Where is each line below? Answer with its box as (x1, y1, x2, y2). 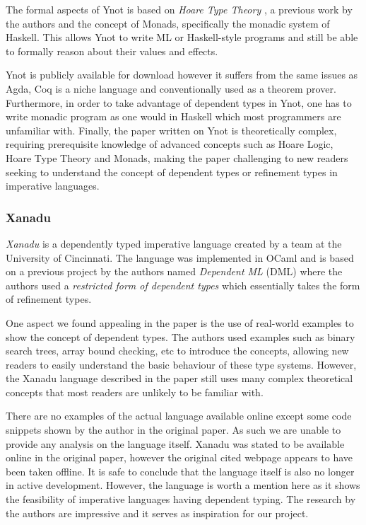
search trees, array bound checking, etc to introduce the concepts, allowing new (6, 343, 349, 358)
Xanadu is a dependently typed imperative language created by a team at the (6, 236, 342, 250)
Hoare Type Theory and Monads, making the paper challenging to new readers (6, 150, 348, 165)
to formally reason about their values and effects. (6, 43, 218, 58)
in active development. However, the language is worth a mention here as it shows (6, 478, 360, 492)
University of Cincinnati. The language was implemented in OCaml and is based (6, 250, 354, 265)
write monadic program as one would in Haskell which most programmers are (6, 109, 341, 124)
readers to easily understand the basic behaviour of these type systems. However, (6, 357, 357, 371)
